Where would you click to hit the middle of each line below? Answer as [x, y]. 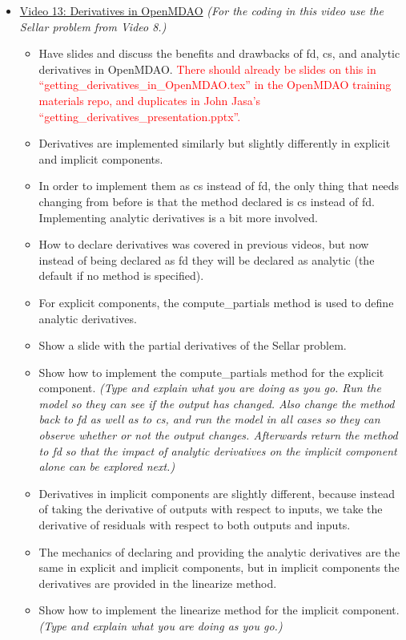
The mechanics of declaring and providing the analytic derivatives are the [219, 551]
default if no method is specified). [121, 275]
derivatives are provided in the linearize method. [158, 583]
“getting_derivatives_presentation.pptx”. [140, 116]
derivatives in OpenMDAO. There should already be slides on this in [207, 69]
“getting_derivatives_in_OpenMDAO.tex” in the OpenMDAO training [215, 85]
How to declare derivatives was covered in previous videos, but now [204, 244]
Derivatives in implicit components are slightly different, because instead [217, 493]
